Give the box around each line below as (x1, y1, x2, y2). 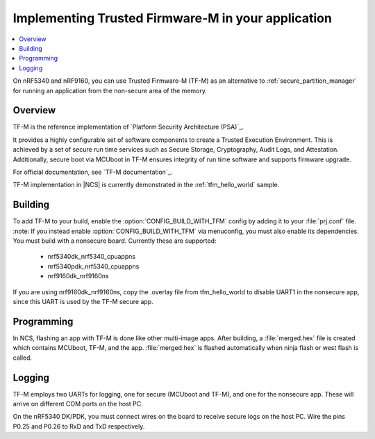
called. (12, 353, 33, 362)
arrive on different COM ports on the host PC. (12, 399, 144, 408)
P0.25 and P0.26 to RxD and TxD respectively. (12, 422, 145, 431)
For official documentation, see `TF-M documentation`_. (12, 168, 173, 176)
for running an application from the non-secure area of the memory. (12, 86, 208, 95)
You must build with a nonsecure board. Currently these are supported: (12, 237, 217, 245)
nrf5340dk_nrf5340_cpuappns (47, 253, 135, 261)
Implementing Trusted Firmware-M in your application (12, 10, 333, 26)
